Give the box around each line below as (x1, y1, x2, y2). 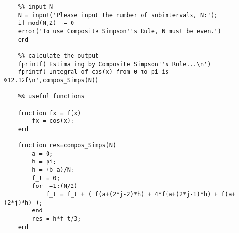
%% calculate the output (18, 52, 99, 59)
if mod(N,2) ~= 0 (18, 20, 74, 27)
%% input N (18, 3, 53, 10)
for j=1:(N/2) (32, 183, 78, 190)
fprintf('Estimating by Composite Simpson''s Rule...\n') (18, 60, 211, 68)
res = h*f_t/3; (32, 215, 81, 223)
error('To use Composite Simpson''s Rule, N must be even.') (18, 27, 221, 35)
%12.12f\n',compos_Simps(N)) (4, 76, 99, 84)
